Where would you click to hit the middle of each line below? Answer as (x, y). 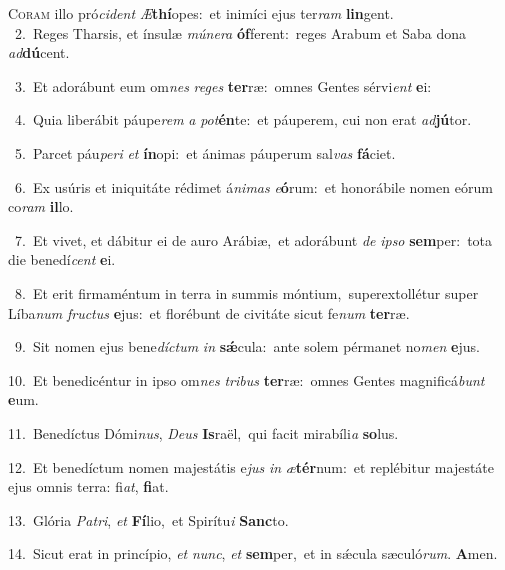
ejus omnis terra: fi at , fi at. (88, 486)
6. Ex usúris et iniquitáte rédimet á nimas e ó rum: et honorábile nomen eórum (253, 186)
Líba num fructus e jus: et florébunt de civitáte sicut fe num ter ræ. (209, 312)
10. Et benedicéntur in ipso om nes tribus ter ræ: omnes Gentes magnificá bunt (246, 379)
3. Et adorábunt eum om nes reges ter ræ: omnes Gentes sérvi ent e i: (223, 85)
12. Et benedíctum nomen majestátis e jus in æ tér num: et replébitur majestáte (251, 466)
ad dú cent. (39, 52)
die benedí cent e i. (62, 259)
